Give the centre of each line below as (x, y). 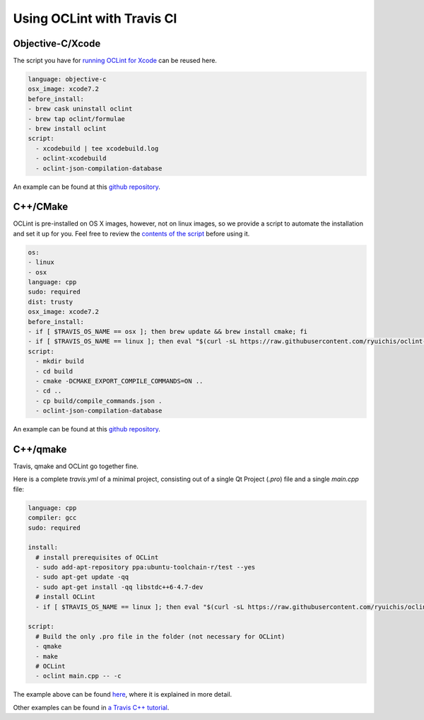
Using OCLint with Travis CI (95, 18)
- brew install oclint (67, 128)
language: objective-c (67, 79)
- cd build (54, 371)
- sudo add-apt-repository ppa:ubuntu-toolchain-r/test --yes (146, 567)
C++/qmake (40, 449)
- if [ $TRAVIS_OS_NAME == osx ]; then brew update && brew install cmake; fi (167, 331)
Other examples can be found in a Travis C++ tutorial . (91, 707)
